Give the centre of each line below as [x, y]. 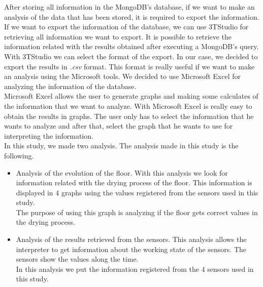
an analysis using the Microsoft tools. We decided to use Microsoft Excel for [122, 76]
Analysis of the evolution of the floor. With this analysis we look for [122, 172]
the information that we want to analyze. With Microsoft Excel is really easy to [128, 106]
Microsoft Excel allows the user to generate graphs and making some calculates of [131, 96]
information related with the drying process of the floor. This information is [134, 182]
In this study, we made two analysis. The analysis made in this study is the [121, 146]
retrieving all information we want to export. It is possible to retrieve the [118, 36]
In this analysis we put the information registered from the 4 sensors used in [135, 269]
